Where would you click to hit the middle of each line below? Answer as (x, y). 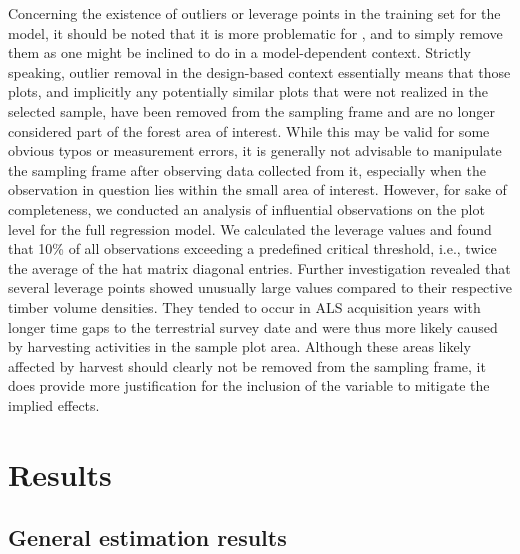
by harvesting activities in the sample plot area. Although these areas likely (239, 346)
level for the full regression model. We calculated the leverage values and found (250, 228)
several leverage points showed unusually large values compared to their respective (260, 287)
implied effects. (54, 404)
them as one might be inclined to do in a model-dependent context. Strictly (239, 52)
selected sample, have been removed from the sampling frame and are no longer (251, 110)
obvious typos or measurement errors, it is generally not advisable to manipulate (255, 150)
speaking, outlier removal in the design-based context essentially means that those (259, 71)
